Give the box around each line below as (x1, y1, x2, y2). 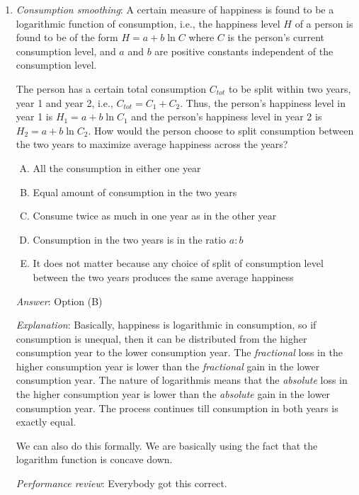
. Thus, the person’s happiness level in (180, 95, 346, 110)
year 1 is (16, 109, 53, 124)
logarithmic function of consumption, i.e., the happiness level (16, 16, 280, 30)
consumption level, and (16, 43, 116, 58)
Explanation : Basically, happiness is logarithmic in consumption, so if (16, 317, 317, 332)
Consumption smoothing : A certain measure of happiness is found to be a (16, 2, 334, 16)
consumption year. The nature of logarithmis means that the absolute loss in (16, 372, 348, 387)
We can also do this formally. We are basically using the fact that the (16, 438, 318, 453)
